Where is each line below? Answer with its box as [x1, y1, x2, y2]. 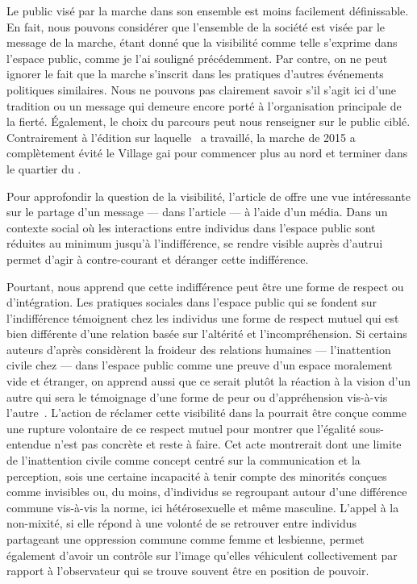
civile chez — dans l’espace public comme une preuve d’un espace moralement [6, 357, 393, 373]
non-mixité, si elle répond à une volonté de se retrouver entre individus [6, 515, 357, 532]
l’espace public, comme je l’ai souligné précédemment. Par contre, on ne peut [6, 49, 388, 66]
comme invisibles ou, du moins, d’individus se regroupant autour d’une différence [6, 483, 407, 500]
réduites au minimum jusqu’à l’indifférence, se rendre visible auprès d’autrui [6, 235, 383, 252]
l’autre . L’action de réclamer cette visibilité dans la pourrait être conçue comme [6, 404, 407, 421]
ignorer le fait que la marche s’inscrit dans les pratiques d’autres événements [6, 65, 384, 82]
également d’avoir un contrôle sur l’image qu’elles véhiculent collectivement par [6, 546, 398, 563]
